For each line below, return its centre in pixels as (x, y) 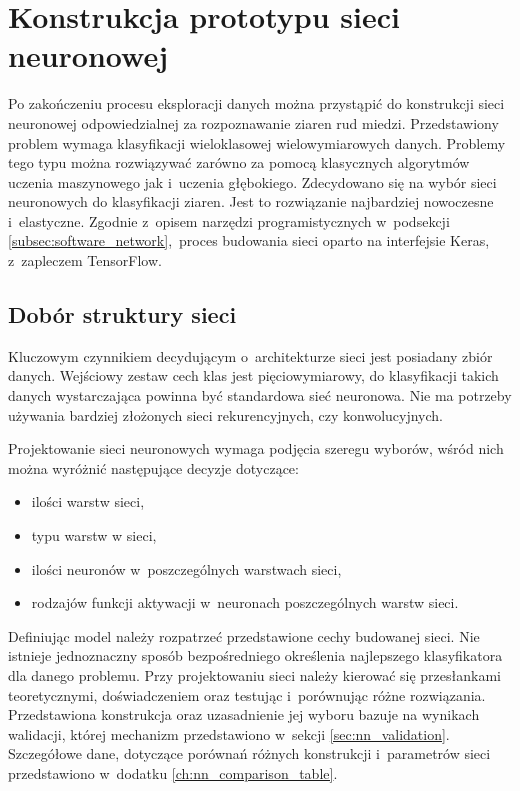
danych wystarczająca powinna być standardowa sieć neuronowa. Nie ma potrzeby (260, 395)
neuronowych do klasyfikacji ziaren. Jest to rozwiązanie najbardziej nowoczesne (251, 201)
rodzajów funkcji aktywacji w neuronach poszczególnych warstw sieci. (245, 602)
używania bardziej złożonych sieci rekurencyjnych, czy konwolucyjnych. (226, 414)
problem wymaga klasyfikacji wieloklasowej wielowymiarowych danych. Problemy (257, 142)
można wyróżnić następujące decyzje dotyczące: (153, 467)
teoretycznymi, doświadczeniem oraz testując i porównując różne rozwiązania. (247, 694)
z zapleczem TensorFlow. (85, 260)
